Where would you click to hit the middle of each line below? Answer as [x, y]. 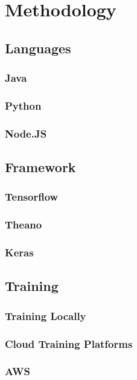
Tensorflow [32, 197]
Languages [38, 48]
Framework [40, 167]
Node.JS [26, 133]
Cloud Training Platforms [69, 343]
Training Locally [46, 315]
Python [23, 105]
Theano [24, 225]
